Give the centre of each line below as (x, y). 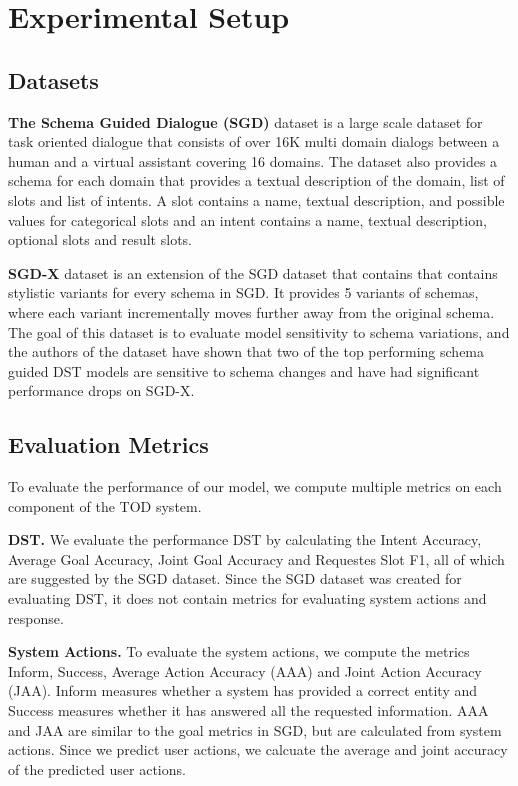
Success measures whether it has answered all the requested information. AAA (248, 710)
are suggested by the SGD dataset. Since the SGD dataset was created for (235, 578)
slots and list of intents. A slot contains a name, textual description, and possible (256, 199)
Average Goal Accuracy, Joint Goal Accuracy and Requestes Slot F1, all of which (256, 558)
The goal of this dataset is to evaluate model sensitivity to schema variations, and (259, 331)
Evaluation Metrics (108, 444)
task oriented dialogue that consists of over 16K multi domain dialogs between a (254, 141)
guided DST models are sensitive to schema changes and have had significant (244, 370)
